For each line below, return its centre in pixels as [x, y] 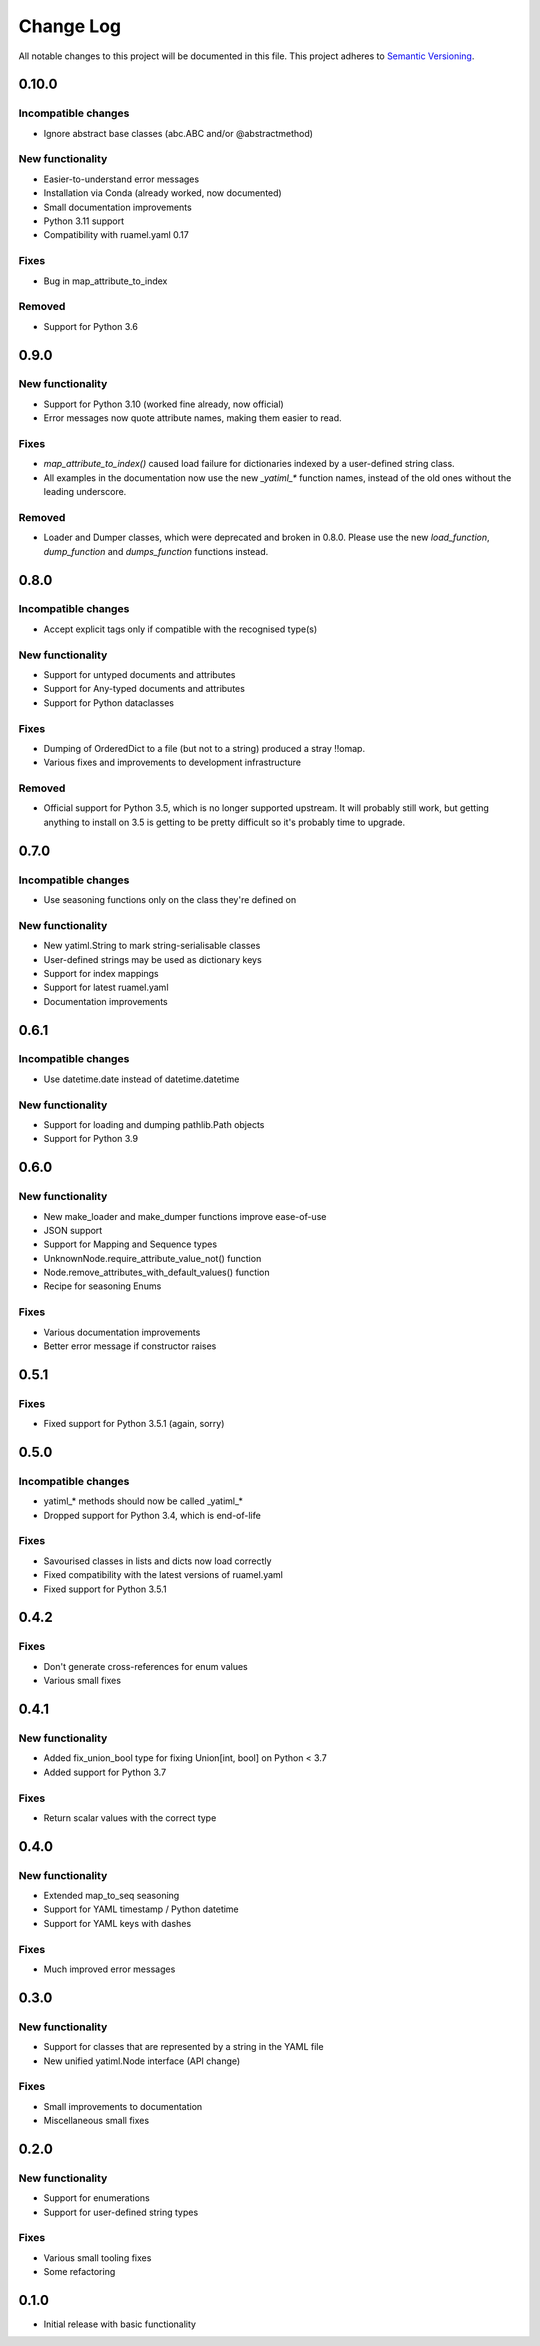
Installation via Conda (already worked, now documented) [162, 193]
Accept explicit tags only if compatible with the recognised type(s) [180, 629]
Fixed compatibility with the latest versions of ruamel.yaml [163, 1575]
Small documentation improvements [117, 207]
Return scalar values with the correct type [130, 1817]
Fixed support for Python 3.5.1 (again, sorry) [134, 1424]
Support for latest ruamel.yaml [106, 987]
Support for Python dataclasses [109, 702]
